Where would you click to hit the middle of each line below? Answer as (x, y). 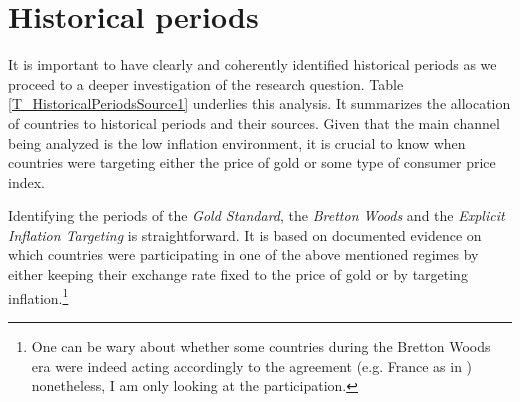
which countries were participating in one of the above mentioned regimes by (243, 254)
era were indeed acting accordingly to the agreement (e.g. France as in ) (252, 365)
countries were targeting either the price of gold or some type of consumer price (252, 162)
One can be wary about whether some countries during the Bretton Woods (261, 345)
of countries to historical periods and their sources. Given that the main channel (254, 122)
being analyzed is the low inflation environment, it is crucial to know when (237, 142)
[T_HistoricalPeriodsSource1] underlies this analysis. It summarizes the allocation (259, 103)
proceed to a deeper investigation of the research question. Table (206, 83)
